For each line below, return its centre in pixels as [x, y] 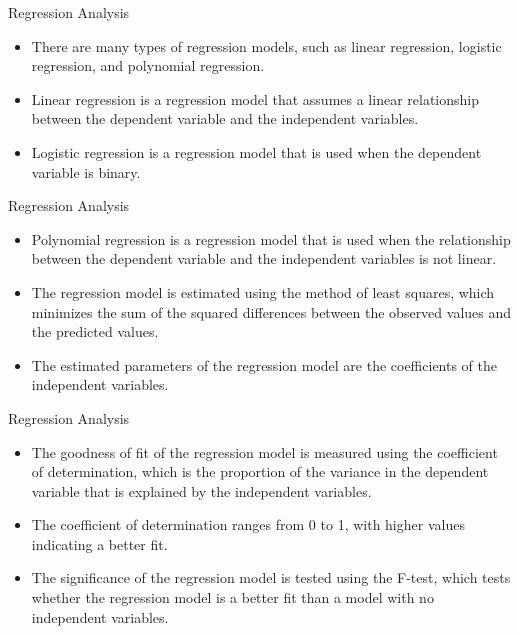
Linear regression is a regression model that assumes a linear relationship [255, 98]
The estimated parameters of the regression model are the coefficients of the [264, 364]
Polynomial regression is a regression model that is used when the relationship [271, 238]
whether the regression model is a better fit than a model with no [232, 597]
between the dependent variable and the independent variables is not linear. [264, 258]
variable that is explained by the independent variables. [201, 490]
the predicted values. [95, 331]
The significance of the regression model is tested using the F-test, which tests [271, 577]
